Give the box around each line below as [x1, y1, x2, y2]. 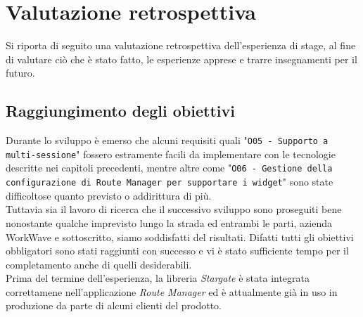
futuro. [6, 65, 35, 80]
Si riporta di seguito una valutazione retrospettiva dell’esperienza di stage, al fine [6, 38, 356, 53]
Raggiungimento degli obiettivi [6, 100, 235, 122]
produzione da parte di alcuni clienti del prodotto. [6, 298, 222, 313]
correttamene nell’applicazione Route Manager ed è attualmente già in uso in [6, 284, 338, 299]
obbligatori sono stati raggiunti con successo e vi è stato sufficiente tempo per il [6, 243, 349, 258]
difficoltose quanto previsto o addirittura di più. [6, 188, 212, 202]
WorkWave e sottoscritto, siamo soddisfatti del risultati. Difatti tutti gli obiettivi [6, 229, 354, 244]
